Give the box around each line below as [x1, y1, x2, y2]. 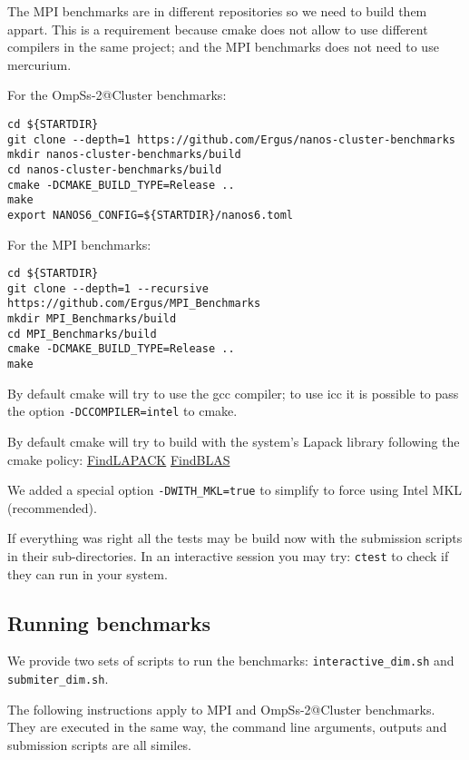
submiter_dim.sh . [7, 669, 109, 688]
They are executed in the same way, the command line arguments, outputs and [7, 717, 447, 736]
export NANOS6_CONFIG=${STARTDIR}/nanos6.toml [7, 208, 293, 222]
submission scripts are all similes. [7, 735, 191, 754]
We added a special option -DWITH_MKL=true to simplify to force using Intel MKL [7, 480, 463, 499]
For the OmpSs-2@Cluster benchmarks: [7, 85, 227, 104]
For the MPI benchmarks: [7, 234, 151, 253]
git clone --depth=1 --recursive [7, 281, 209, 295]
